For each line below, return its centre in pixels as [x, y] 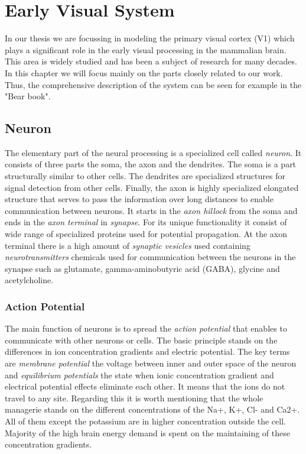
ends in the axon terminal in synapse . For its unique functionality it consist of [146, 222]
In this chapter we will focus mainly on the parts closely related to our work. [144, 72]
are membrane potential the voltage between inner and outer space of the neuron [151, 363]
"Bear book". [28, 96]
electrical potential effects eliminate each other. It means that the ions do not [145, 386]
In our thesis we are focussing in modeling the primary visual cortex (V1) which [150, 38]
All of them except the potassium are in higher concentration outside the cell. [145, 421]
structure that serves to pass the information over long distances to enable [139, 199]
